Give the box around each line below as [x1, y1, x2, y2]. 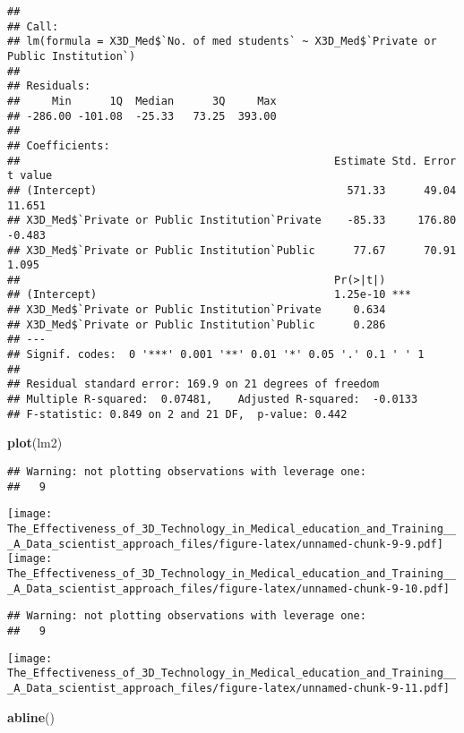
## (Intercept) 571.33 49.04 [7, 183, 457, 197]
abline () [7, 707, 55, 726]
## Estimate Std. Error [7, 154, 457, 167]
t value [7, 169, 53, 183]
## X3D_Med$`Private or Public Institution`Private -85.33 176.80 [7, 214, 457, 227]
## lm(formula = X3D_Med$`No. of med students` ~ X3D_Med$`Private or [7, 35, 437, 48]
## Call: [7, 20, 59, 33]
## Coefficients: [7, 139, 110, 152]
